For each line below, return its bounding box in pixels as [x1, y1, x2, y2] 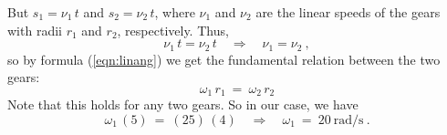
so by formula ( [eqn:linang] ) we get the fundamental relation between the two [7, 49, 441, 68]
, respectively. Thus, [117, 20, 229, 39]
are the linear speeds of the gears [255, 3, 441, 21]
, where [154, 3, 195, 21]
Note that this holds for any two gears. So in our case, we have [7, 95, 359, 114]
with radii [7, 20, 62, 39]
